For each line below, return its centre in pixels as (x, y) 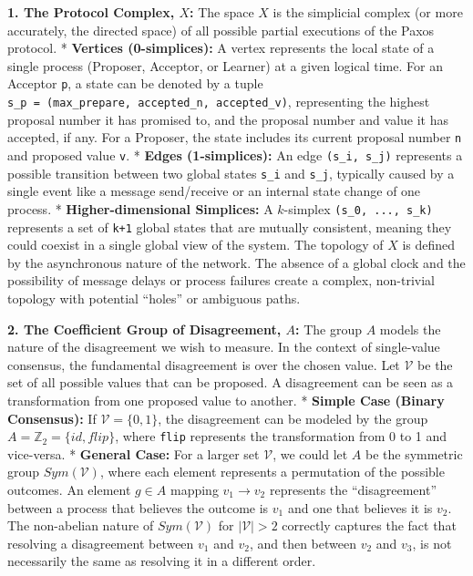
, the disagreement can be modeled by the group (293, 418)
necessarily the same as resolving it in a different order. (162, 561)
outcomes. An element (69, 489)
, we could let (310, 453)
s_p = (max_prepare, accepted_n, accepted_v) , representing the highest (219, 102)
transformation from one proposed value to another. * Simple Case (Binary (226, 400)
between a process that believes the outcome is (138, 507)
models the (410, 329)
